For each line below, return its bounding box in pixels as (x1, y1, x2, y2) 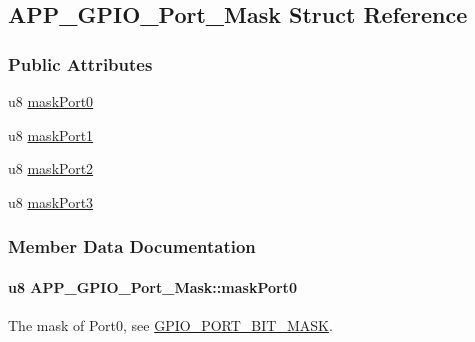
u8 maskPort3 (8, 191, 94, 212)
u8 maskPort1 (8, 124, 94, 145)
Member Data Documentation (8, 234, 256, 259)
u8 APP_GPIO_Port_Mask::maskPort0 (8, 276, 297, 297)
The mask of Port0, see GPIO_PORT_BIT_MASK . (8, 315, 333, 336)
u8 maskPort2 (8, 158, 94, 179)
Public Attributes (8, 51, 153, 76)
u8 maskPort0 (8, 91, 94, 111)
